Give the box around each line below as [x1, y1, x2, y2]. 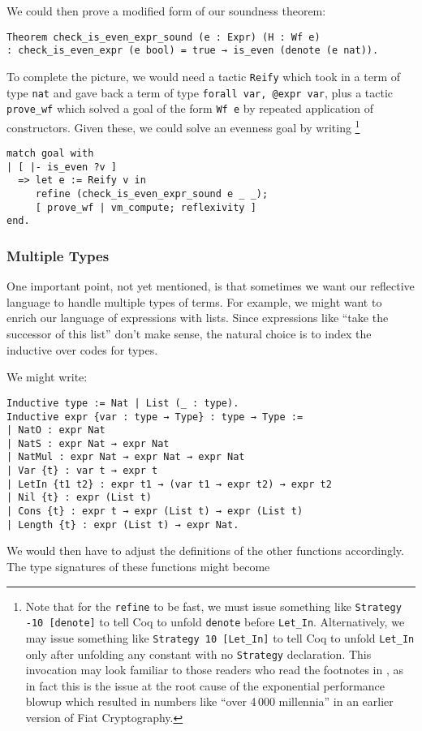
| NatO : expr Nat [6, 424, 105, 436]
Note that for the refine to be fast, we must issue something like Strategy [25, 597, 402, 614]
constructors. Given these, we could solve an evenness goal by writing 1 [6, 116, 360, 135]
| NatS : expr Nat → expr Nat [6, 437, 170, 449]
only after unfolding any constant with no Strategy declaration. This [25, 645, 372, 662]
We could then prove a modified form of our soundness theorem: [6, 2, 326, 19]
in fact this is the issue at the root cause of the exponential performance [25, 677, 385, 694]
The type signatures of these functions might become [6, 558, 270, 574]
